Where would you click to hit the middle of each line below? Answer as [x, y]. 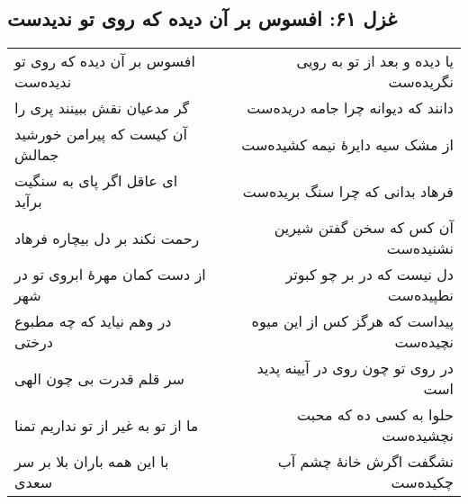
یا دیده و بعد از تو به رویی [375, 61]
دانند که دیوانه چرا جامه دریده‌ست [350, 108]
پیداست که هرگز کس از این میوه [352, 321]
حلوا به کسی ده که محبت [375, 415]
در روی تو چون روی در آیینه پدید [355, 368]
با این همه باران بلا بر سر [92, 462]
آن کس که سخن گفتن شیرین [364, 228]
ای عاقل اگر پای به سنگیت [96, 181]
